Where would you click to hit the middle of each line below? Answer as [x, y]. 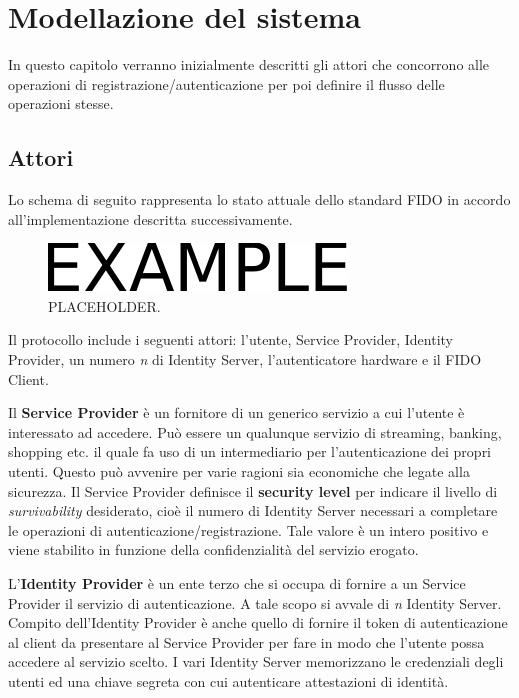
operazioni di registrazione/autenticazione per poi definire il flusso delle [226, 83]
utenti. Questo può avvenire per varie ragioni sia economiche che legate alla [239, 471]
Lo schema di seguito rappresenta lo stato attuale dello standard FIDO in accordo [259, 199]
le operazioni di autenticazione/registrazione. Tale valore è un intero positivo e [248, 529]
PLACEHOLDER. [104, 305]
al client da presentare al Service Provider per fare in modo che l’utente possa [246, 641]
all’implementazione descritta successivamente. [150, 218]
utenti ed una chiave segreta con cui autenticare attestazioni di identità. [228, 680]
